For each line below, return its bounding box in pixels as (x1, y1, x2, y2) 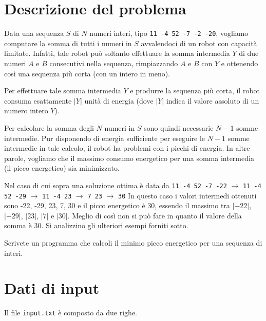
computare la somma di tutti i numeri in (4, 37, 132, 48)
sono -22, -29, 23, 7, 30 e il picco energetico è (4, 200, 145, 211)
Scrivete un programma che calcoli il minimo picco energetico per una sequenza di (4, 237, 262, 248)
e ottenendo (221, 57, 258, 68)
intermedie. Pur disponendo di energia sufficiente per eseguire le (4, 132, 205, 143)
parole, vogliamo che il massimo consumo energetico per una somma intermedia (4, 152, 254, 163)
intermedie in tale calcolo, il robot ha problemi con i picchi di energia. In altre (4, 143, 250, 153)
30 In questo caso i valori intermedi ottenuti (118, 190, 257, 200)
